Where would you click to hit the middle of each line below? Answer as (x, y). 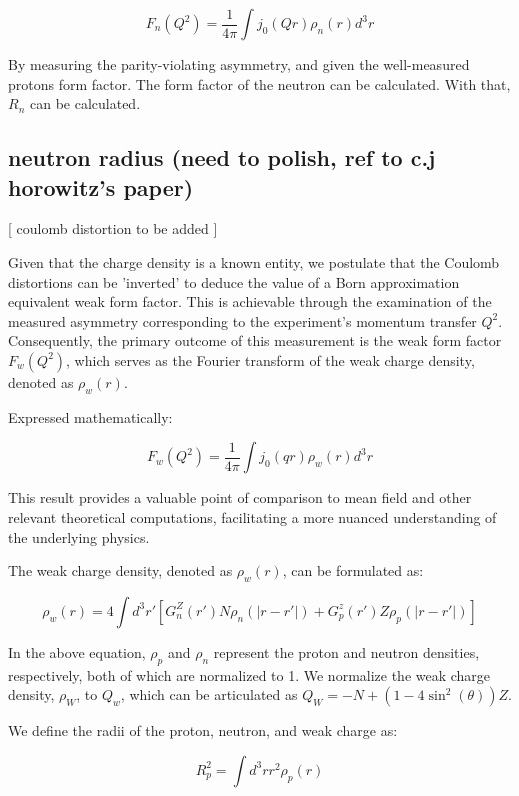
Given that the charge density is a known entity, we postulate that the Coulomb (254, 261)
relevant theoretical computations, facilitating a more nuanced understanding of (252, 516)
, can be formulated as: (353, 570)
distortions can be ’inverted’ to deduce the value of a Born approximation (234, 281)
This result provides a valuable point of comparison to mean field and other (240, 497)
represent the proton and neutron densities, (346, 651)
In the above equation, (77, 651)
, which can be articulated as (209, 694)
